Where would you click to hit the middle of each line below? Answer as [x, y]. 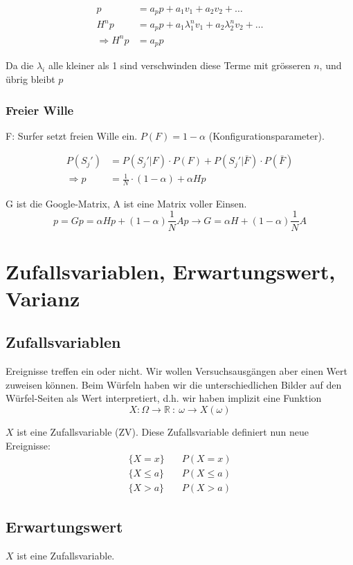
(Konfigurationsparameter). [266, 135]
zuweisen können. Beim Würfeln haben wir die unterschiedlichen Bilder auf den [174, 384]
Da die [20, 65]
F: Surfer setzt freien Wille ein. [72, 135]
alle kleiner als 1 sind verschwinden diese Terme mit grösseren [179, 65]
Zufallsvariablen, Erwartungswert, [171, 271]
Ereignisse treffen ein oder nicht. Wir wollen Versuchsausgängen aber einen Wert [176, 371]
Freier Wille [40, 110]
